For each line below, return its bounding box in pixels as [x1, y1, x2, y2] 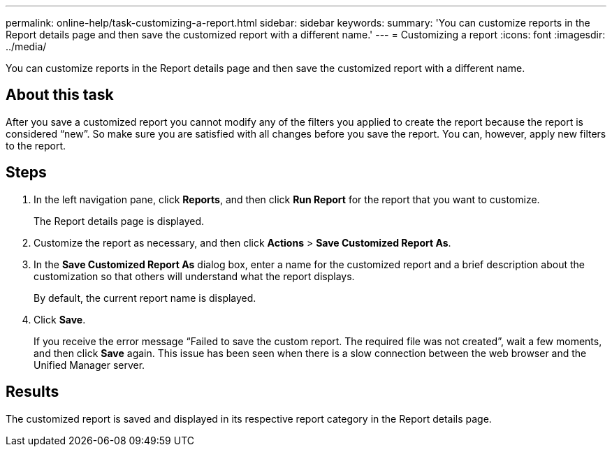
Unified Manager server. [34, 358, 145, 371]
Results [6, 383, 59, 401]
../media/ [6, 41, 47, 52]
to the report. [6, 139, 66, 152]
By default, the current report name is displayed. [34, 291, 256, 304]
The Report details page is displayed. [34, 214, 205, 227]
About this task [6, 86, 114, 104]
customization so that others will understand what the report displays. [34, 270, 355, 282]
